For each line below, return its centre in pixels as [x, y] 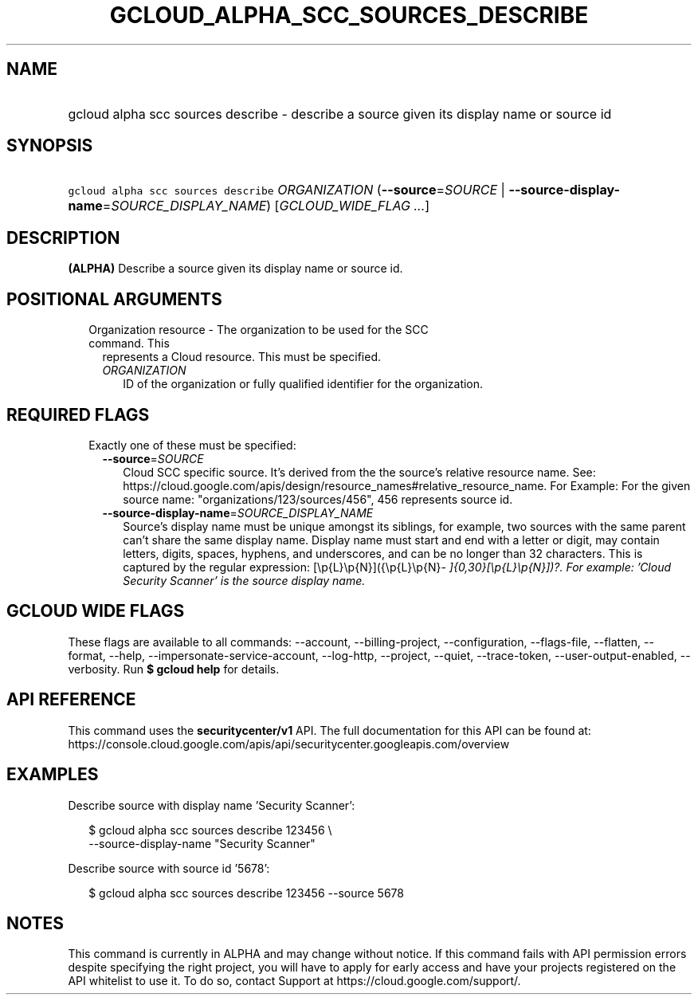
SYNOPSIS [50, 146]
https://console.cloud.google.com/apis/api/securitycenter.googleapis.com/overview [289, 744]
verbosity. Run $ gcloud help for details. [174, 669]
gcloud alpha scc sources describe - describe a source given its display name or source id [340, 114]
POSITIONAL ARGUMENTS [114, 299]
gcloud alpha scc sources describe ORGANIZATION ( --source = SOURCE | [286, 190]
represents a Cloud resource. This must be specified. [241, 357]
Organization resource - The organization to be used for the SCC [259, 330]
